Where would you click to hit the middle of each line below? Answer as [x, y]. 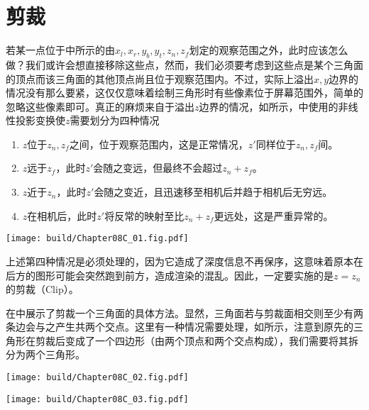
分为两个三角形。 [45, 354]
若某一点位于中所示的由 [60, 50]
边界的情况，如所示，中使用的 [269, 106]
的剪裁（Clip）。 [42, 289]
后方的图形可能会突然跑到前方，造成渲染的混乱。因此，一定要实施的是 [170, 275]
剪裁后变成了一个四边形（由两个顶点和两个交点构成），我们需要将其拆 [197, 340]
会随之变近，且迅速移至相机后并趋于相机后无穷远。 [213, 192]
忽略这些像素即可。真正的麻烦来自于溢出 [100, 106]
